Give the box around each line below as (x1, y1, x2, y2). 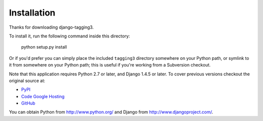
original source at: (9, 78, 46, 84)
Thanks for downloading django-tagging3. (9, 24, 94, 30)
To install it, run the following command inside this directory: (9, 33, 130, 39)
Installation (9, 7, 56, 18)
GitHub (21, 100, 36, 106)
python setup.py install (21, 44, 67, 50)
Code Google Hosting (21, 93, 65, 99)
